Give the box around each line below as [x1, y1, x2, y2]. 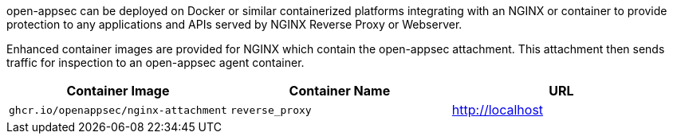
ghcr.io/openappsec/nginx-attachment [9, 103, 227, 116]
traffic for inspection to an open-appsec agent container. [6, 56, 305, 69]
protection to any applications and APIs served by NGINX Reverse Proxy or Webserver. [6, 17, 462, 31]
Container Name [289, 83, 391, 99]
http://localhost [451, 102, 544, 118]
